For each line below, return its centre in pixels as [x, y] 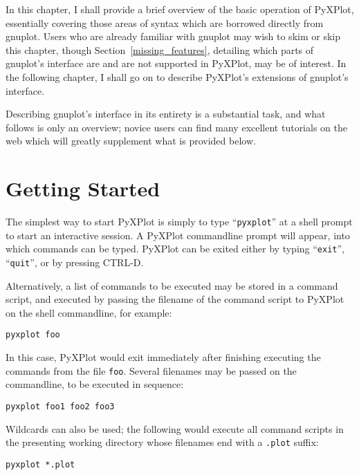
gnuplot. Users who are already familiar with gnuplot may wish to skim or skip [173, 36]
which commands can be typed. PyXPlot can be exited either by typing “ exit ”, [175, 249]
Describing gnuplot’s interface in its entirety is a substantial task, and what [166, 114]
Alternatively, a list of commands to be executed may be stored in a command [172, 285]
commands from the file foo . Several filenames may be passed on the [151, 370]
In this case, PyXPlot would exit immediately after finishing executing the [163, 357]
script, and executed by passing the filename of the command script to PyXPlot [175, 299]
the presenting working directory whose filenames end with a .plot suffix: [162, 442]
